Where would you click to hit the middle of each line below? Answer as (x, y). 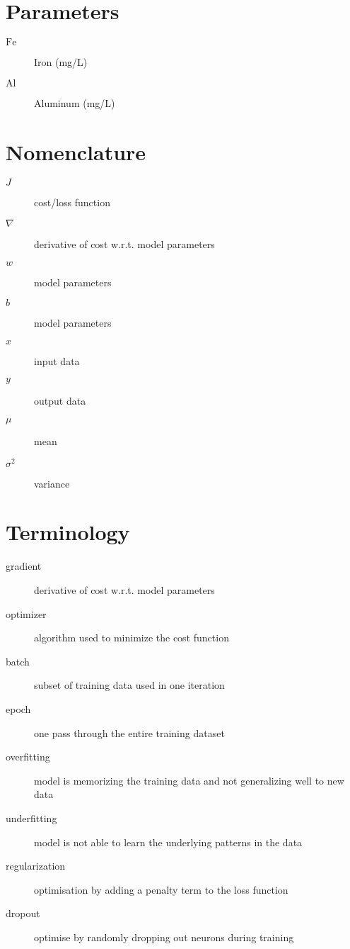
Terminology (68, 532)
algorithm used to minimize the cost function (132, 638)
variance (52, 483)
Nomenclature (76, 151)
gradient (24, 566)
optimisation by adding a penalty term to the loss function (161, 889)
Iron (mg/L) (61, 62)
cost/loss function (72, 202)
